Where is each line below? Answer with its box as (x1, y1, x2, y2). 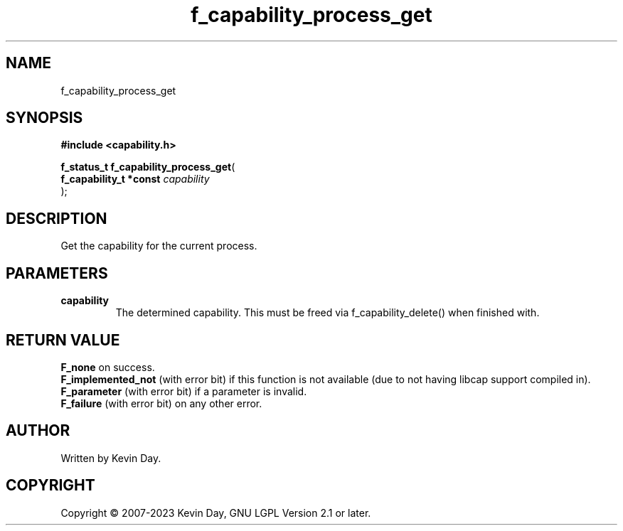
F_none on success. (60, 360, 155, 373)
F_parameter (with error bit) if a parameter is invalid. (60, 385, 307, 397)
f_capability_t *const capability (60, 173, 210, 186)
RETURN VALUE (6, 331, 120, 349)
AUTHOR (6, 422, 70, 440)
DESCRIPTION (6, 209, 107, 227)
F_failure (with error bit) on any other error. (60, 397, 262, 409)
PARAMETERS (6, 264, 108, 282)
